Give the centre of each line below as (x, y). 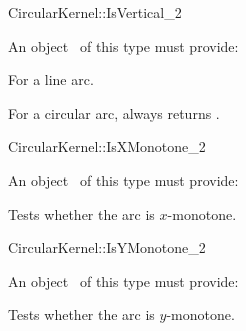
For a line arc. (51, 79)
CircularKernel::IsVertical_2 (95, 12)
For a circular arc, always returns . (114, 112)
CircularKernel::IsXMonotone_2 (107, 146)
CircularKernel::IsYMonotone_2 (107, 247)
